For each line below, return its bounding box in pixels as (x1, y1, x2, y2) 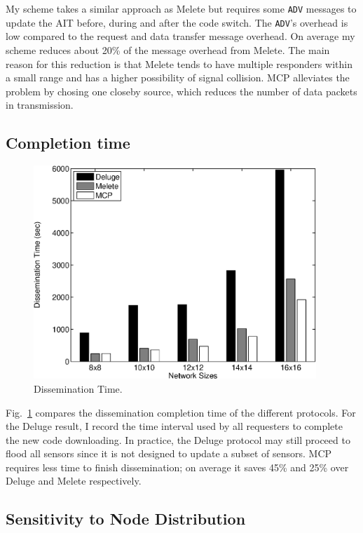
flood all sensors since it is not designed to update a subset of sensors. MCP (6, 446, 332, 461)
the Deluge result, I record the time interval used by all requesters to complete (6, 419, 343, 433)
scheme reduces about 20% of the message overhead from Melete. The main (6, 42, 330, 57)
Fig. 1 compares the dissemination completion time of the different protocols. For (6, 405, 356, 419)
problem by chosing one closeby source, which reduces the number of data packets (6, 83, 357, 98)
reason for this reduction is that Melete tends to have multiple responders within (6, 56, 352, 71)
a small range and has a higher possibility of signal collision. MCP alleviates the (6, 70, 350, 85)
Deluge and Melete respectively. (6, 473, 142, 488)
